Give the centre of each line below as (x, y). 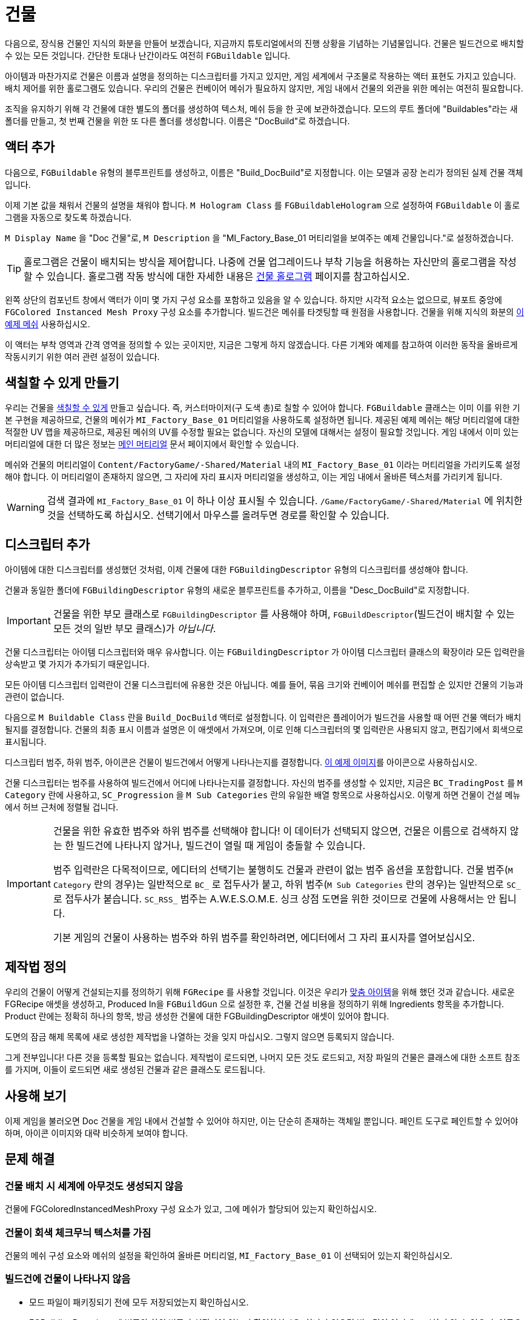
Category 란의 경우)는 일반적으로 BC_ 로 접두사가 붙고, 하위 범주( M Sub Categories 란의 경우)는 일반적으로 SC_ (287, 885)
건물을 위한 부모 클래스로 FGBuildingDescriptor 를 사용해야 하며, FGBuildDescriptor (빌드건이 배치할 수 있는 (284, 614)
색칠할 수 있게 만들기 (62, 383)
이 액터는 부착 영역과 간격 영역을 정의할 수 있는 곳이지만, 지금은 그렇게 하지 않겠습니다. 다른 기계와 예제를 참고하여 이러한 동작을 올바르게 (261, 344)
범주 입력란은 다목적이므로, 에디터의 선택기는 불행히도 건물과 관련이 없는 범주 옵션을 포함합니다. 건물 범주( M (283, 870)
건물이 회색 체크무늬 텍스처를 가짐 (78, 1232)
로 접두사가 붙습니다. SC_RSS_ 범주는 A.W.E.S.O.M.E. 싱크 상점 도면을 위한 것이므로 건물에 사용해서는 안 (274, 899)
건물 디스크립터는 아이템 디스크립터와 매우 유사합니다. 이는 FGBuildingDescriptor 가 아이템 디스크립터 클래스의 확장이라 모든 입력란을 (265, 652)
